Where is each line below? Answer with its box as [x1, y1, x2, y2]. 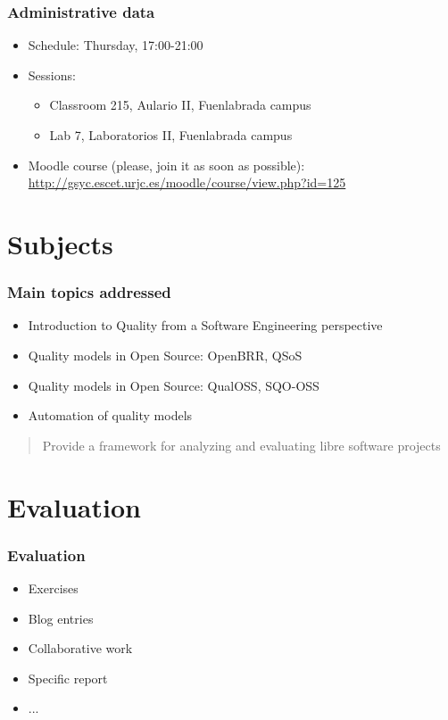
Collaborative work [28, 639, 133, 658]
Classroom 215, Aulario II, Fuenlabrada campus [49, 95, 311, 114]
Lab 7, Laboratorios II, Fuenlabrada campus [49, 126, 293, 144]
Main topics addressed [7, 281, 171, 303]
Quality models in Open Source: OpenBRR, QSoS [28, 345, 303, 364]
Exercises [28, 578, 79, 597]
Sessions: [28, 65, 76, 84]
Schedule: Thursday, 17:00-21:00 [28, 36, 203, 54]
